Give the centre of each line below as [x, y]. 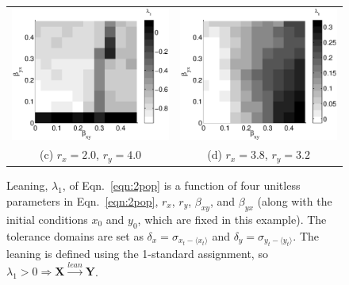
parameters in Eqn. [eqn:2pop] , [82, 201]
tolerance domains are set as [75, 235]
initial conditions [47, 219]
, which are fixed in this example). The [232, 219]
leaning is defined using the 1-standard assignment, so [137, 254]
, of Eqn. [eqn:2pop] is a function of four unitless [181, 185]
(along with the [295, 201]
